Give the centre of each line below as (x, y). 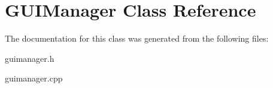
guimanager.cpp (34, 78)
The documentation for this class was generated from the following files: (137, 38)
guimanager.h (30, 58)
